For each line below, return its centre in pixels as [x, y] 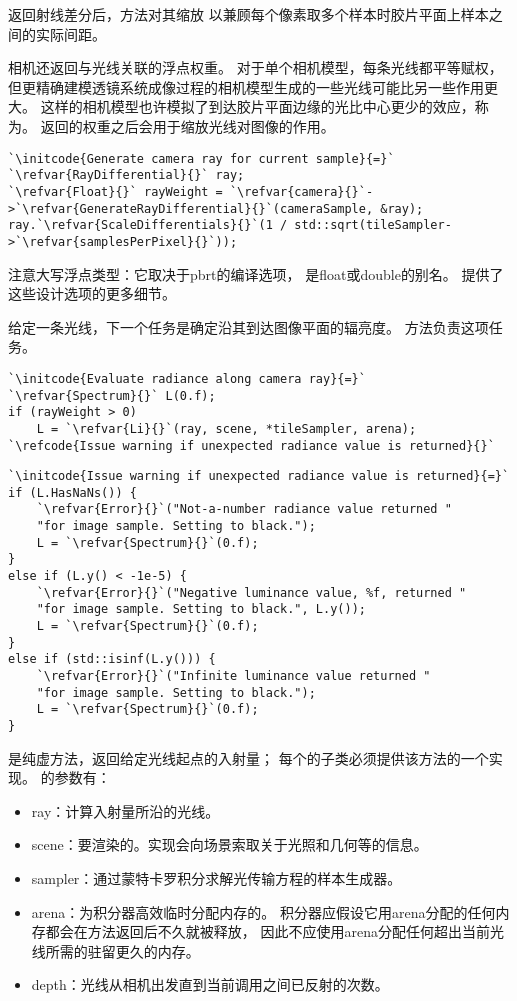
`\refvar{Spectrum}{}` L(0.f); [112, 395]
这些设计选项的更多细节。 [92, 293]
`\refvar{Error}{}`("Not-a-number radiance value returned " [244, 509]
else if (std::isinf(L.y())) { [112, 659]
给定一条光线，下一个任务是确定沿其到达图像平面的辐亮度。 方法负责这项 [248, 326]
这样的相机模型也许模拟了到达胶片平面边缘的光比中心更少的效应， [257, 106]
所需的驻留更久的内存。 [122, 950]
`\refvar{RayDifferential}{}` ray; [126, 175]
